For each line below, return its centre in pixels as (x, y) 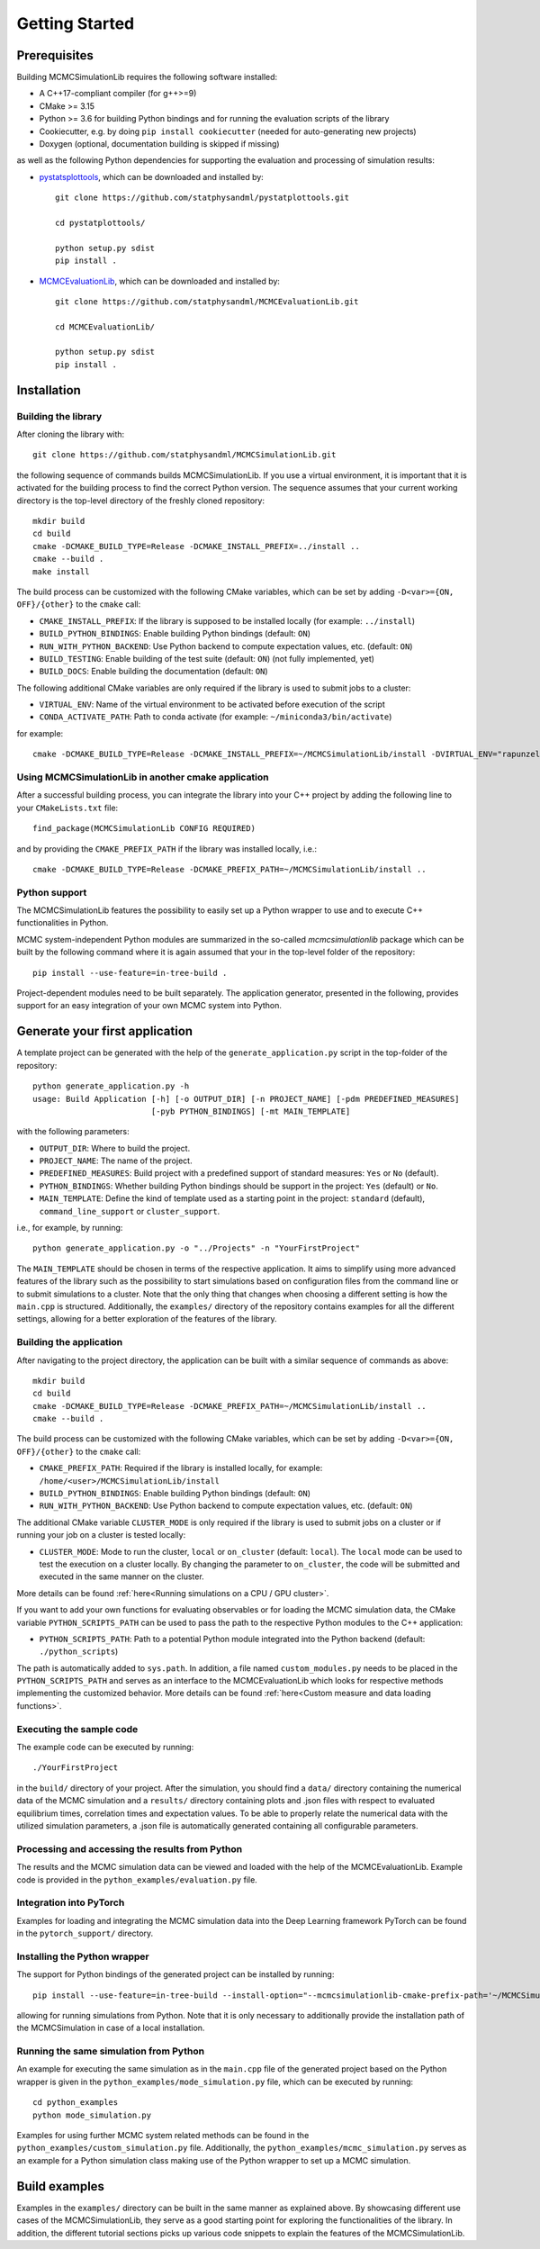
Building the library (59, 416)
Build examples (61, 2186)
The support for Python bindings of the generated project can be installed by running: (175, 1974)
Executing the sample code (77, 1729)
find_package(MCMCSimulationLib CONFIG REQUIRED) (144, 829)
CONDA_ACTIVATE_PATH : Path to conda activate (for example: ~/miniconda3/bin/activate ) (216, 717)
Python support (52, 892)
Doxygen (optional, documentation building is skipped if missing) (159, 144)
